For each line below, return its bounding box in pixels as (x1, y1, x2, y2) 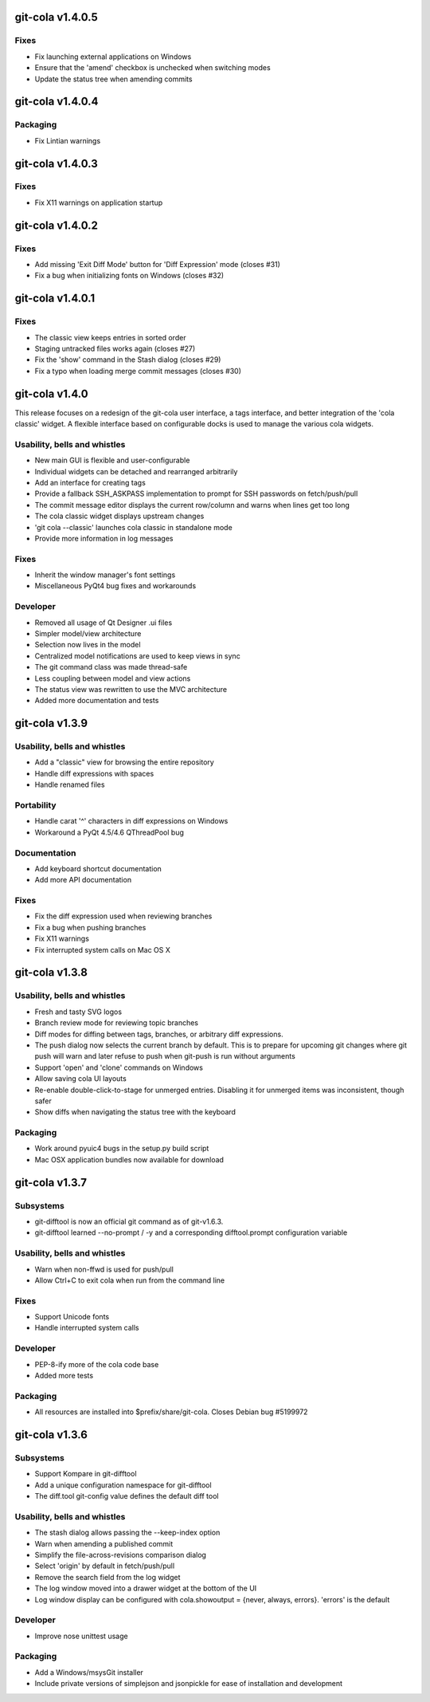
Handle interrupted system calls (34, 1323, 139, 1333)
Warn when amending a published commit (34, 1539, 174, 1548)
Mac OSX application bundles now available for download (34, 1154, 225, 1164)
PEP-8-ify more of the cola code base (34, 1359, 159, 1369)
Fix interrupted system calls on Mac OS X (34, 945, 171, 954)
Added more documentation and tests (34, 696, 159, 706)
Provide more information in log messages (34, 533, 174, 543)
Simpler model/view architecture (34, 628, 142, 638)
